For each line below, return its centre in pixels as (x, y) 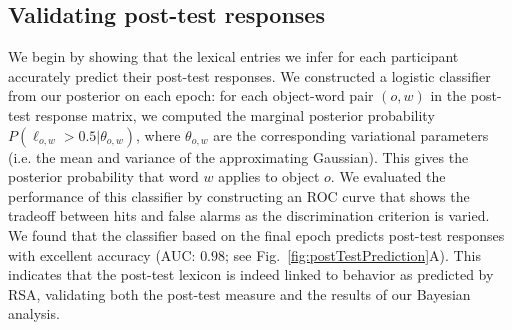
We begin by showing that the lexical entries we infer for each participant (233, 56)
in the (448, 95)
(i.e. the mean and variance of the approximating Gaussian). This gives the (238, 156)
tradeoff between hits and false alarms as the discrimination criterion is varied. (249, 215)
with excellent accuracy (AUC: (102, 254)
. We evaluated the (388, 176)
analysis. (34, 313)
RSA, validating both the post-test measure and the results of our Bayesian (239, 293)
